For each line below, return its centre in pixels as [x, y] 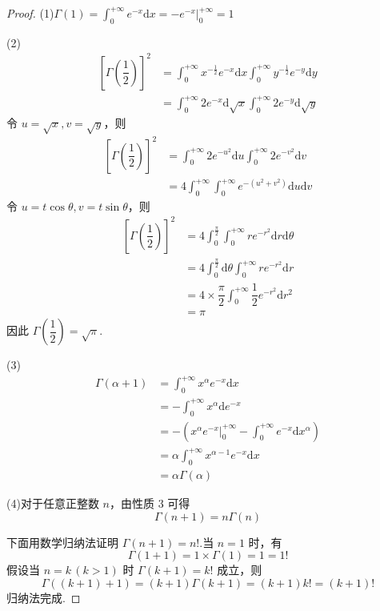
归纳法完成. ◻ [44, 597]
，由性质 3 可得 [150, 502]
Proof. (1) [30, 13]
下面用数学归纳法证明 [62, 542]
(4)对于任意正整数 [53, 502]
